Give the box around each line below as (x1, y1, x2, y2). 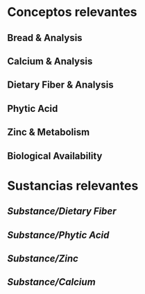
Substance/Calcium (7, 276, 96, 288)
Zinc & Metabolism (7, 126, 90, 138)
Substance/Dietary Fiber (7, 206, 117, 218)
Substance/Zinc (7, 252, 78, 264)
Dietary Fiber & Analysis (7, 79, 114, 91)
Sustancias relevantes (7, 178, 139, 193)
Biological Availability (7, 150, 103, 162)
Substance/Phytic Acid (7, 229, 110, 240)
